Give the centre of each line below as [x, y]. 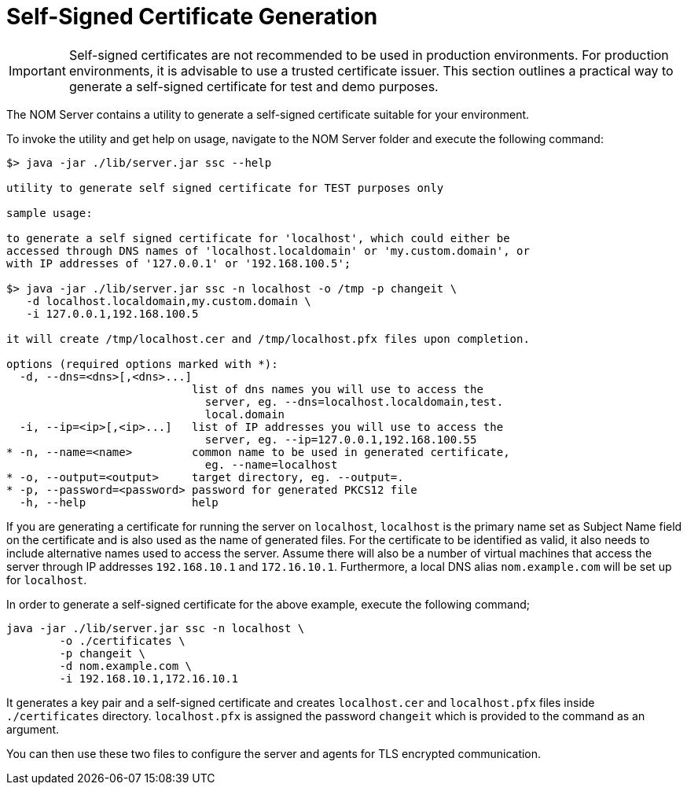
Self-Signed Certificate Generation [192, 17]
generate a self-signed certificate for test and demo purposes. [253, 86]
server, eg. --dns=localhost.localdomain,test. [354, 401]
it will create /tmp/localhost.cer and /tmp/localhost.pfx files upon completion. [268, 338]
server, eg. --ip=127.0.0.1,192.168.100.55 [341, 439]
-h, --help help [119, 502]
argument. [33, 729]
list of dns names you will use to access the [338, 389]
